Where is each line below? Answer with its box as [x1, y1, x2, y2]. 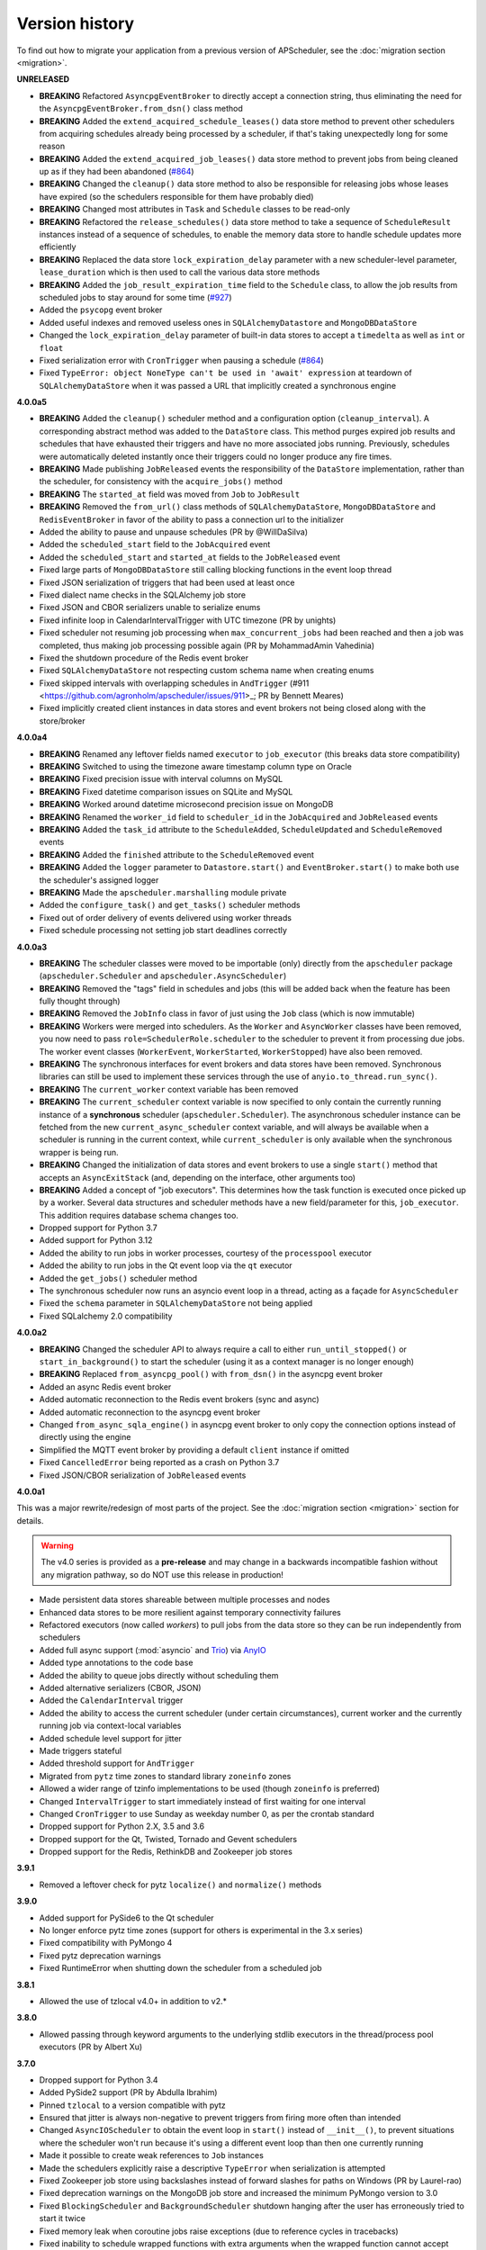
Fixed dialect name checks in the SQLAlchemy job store [39, 589, 247, 600]
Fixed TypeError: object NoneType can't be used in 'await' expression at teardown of [39, 367, 413, 378]
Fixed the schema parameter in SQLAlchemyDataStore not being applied [39, 1298, 313, 1309]
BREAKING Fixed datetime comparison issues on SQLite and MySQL [39, 786, 293, 796]
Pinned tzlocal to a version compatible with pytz [39, 2100, 227, 2110]
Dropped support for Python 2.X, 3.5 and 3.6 [39, 1821, 205, 1831]
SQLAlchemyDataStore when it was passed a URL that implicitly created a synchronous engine [39, 380, 396, 391]
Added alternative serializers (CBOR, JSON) [39, 1682, 202, 1693]
